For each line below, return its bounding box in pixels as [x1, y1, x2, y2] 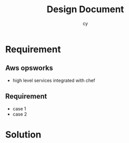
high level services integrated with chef [12, 77, 95, 83]
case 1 [12, 105, 26, 111]
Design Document [46, 4, 124, 15]
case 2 [12, 111, 27, 117]
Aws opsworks [5, 64, 53, 72]
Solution [5, 129, 42, 140]
